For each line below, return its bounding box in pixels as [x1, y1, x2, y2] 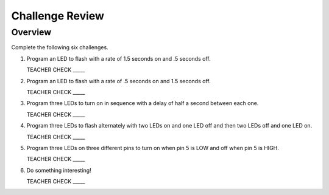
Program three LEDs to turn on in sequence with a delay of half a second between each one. [26, 100, 259, 107]
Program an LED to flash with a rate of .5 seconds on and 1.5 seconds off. [26, 77, 211, 84]
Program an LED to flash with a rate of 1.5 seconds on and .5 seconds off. [26, 55, 211, 62]
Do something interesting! [26, 166, 91, 174]
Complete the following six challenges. [11, 44, 109, 51]
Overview [11, 27, 52, 38]
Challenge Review [11, 9, 105, 22]
